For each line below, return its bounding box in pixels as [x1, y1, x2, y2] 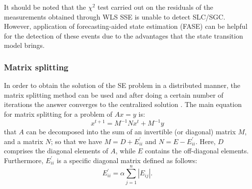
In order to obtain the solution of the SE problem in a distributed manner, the [4, 80, 241, 90]
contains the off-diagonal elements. [145, 146, 249, 156]
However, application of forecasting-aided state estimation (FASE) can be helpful [4, 21, 248, 31]
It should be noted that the [4, 2, 86, 12]
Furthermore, [4, 155, 44, 165]
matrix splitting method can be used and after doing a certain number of [4, 89, 224, 100]
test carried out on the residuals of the [98, 2, 213, 12]
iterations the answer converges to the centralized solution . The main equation [4, 99, 242, 109]
